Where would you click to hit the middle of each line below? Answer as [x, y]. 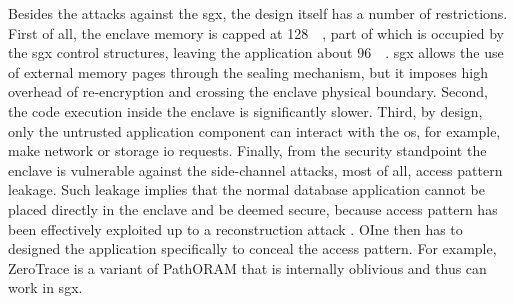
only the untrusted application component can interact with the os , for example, [254, 130]
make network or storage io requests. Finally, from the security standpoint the [247, 150]
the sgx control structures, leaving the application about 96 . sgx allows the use [256, 52]
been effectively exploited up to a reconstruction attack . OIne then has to [235, 228]
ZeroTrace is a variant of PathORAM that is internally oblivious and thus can [247, 267]
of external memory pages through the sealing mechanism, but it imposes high [248, 71]
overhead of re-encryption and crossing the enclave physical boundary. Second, [248, 91]
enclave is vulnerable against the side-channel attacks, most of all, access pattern [255, 169]
